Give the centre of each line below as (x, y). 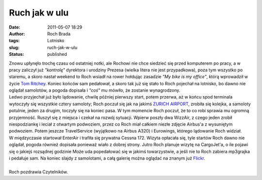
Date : (15, 27)
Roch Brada (59, 33)
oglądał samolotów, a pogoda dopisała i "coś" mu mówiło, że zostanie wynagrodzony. (95, 90)
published (57, 54)
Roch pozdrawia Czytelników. (38, 172)
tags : (14, 41)
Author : (17, 33)
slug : (14, 47)
